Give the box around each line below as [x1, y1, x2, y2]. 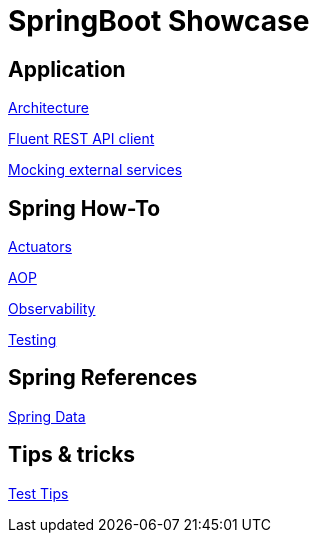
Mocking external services [8, 161, 183, 179]
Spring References [8, 365, 198, 391]
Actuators [8, 238, 72, 256]
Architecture [8, 99, 90, 117]
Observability [8, 300, 96, 318]
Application [8, 56, 126, 82]
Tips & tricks [8, 442, 136, 468]
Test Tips [8, 484, 69, 502]
